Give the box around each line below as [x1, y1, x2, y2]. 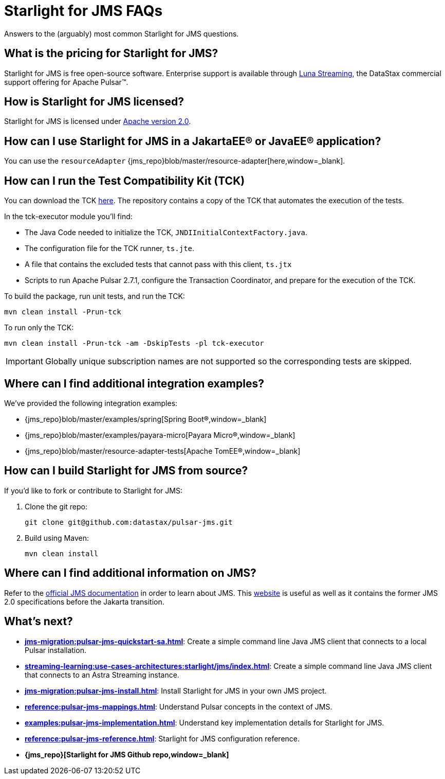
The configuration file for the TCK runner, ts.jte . [25, 244, 195, 253]
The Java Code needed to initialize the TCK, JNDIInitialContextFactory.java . [25, 228, 307, 237]
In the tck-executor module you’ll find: [4, 212, 133, 221]
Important [6, 356, 43, 367]
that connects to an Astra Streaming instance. [25, 670, 179, 679]
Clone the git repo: [25, 502, 88, 511]
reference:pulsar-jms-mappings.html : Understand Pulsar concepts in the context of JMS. [25, 702, 332, 711]
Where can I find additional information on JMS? [4, 566, 256, 580]
